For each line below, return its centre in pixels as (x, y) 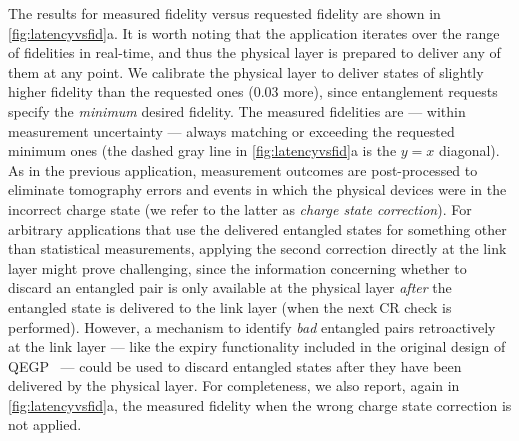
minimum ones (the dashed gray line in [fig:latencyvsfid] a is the (202, 150)
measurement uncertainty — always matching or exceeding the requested (231, 130)
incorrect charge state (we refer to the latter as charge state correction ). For (240, 208)
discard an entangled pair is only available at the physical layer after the (230, 287)
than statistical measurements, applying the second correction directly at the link (257, 248)
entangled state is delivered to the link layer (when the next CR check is (230, 306)
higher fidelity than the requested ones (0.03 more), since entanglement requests (253, 91)
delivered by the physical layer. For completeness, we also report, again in (234, 385)
